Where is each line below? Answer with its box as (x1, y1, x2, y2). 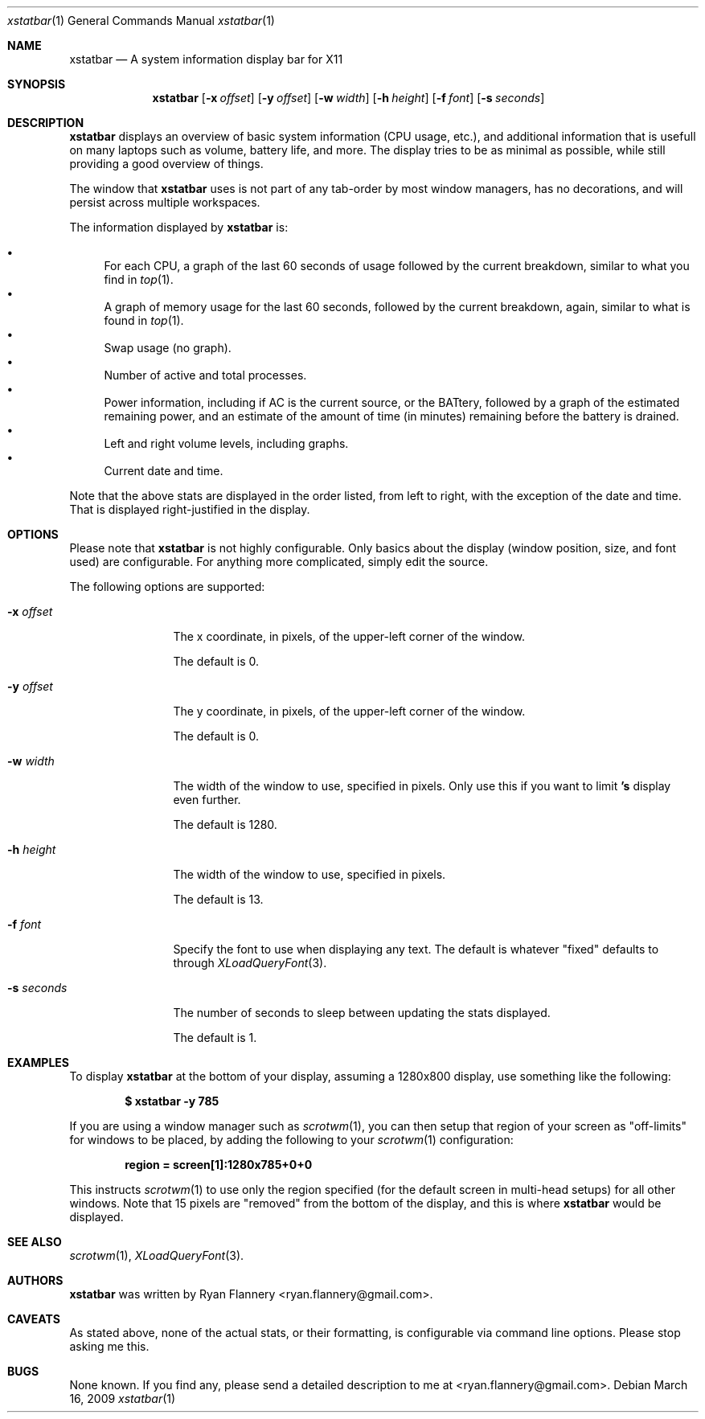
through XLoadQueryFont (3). (173, 956, 327, 970)
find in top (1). (104, 273, 174, 286)
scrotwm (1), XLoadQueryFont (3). (69, 1249, 244, 1262)
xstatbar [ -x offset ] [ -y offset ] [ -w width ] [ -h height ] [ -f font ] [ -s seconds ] (152, 91, 545, 105)
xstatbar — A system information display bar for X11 (69, 52, 343, 66)
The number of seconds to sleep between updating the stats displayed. (173, 1006, 551, 1019)
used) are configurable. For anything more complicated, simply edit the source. (69, 555, 489, 568)
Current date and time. (104, 464, 223, 478)
